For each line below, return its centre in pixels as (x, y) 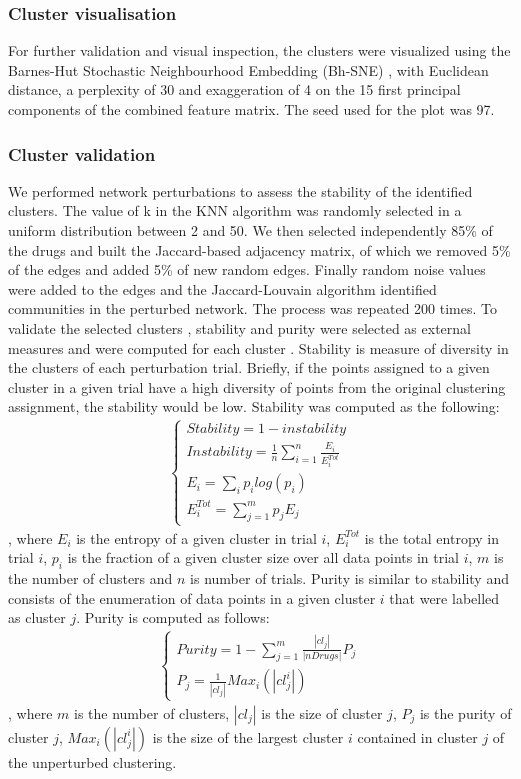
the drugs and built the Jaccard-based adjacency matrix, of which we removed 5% (259, 249)
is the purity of (465, 712)
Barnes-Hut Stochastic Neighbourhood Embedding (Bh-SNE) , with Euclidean (248, 69)
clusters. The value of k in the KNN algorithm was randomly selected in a (235, 210)
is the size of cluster (322, 712)
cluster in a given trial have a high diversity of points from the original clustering (257, 386)
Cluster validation (82, 153)
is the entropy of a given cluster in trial (196, 537)
